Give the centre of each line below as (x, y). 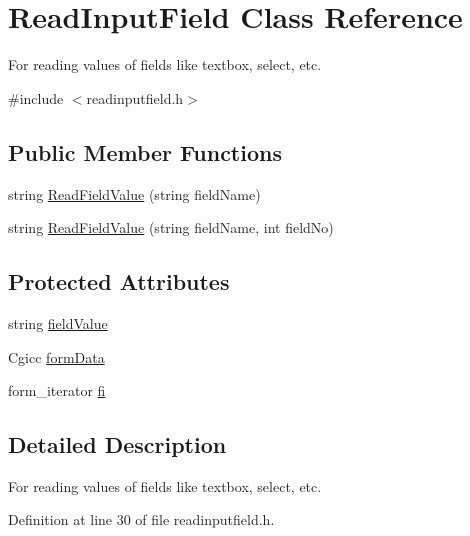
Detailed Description (117, 444)
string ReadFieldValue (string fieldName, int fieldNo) (171, 227)
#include (36, 97)
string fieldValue (58, 322)
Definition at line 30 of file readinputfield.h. (141, 519)
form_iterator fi (57, 390)
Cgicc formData (56, 356)
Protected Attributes (119, 281)
